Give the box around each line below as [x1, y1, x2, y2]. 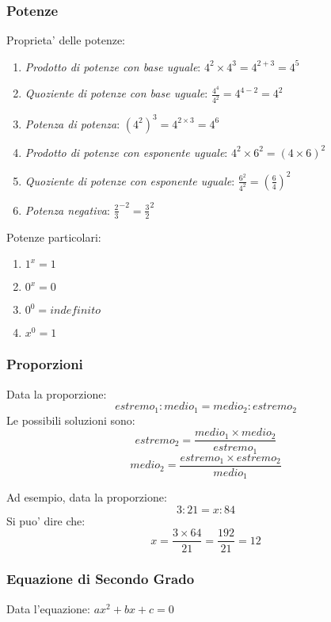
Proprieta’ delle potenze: [6, 32, 126, 48]
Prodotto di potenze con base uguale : [25, 58, 201, 74]
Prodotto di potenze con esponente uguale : [25, 143, 228, 160]
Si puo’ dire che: [6, 512, 86, 529]
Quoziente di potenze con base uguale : [25, 85, 208, 101]
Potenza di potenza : [25, 115, 120, 132]
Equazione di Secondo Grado [6, 569, 195, 589]
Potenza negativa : [25, 201, 110, 218]
